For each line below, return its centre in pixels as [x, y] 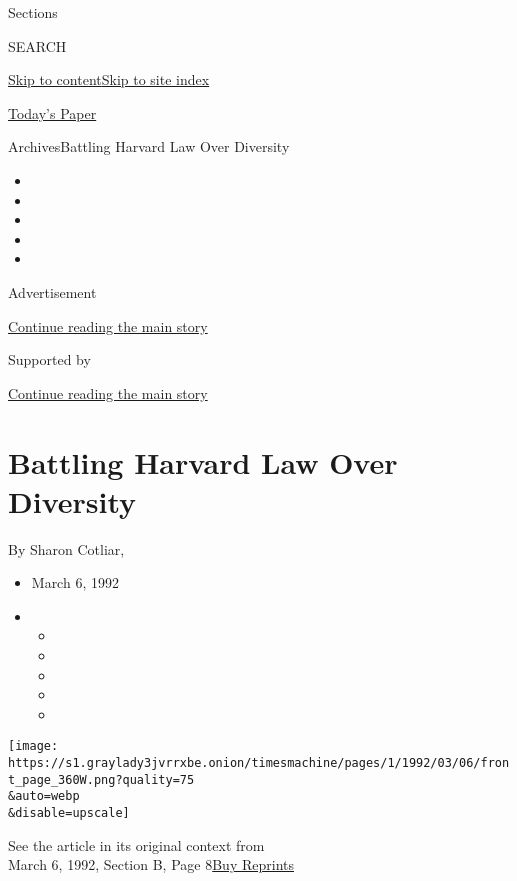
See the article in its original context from [136, 844]
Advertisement [52, 291]
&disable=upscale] [69, 813]
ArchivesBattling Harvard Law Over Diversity [149, 146]
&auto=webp [44, 796]
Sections [33, 12]
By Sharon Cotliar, [66, 548]
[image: [33, 746]
